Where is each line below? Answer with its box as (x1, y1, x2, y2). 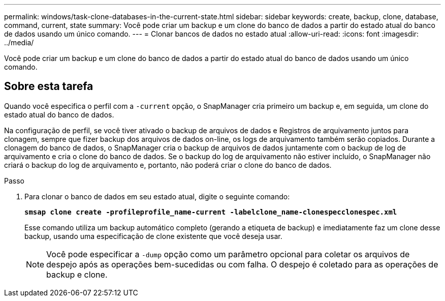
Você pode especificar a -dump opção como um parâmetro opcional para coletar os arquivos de (46, 249, 410, 259)
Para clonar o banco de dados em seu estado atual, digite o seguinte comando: (24, 192, 290, 201)
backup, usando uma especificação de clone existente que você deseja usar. (24, 231, 282, 240)
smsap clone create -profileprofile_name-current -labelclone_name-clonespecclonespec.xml (24, 207, 397, 216)
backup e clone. (46, 269, 108, 280)
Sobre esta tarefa (4, 80, 93, 93)
